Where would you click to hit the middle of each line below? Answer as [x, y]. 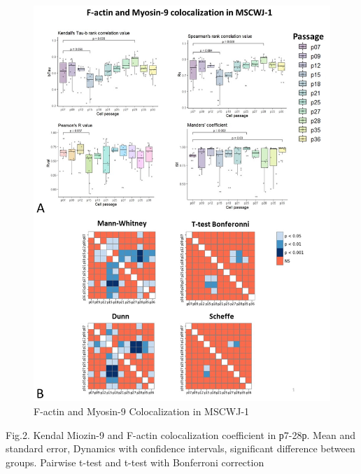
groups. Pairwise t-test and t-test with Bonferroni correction [135, 462]
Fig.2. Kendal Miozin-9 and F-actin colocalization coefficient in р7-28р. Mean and [181, 434]
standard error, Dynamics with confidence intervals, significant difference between [180, 448]
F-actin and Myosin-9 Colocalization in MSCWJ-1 [142, 411]
